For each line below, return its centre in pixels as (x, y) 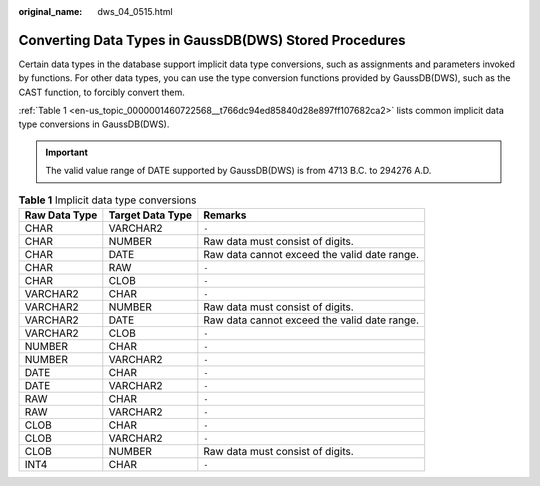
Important (67, 152)
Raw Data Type (61, 215)
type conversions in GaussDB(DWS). (94, 124)
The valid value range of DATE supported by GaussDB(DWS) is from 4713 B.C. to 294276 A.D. (238, 171)
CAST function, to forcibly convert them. (101, 92)
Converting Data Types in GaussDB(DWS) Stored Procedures (212, 40)
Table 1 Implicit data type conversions (107, 200)
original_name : (50, 11)
